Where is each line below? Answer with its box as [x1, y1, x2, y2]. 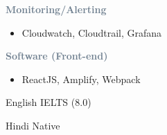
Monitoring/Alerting [6, 2, 107, 16]
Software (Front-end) [6, 48, 108, 63]
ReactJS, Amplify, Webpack [21, 71, 141, 86]
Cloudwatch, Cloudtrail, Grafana [21, 25, 162, 39]
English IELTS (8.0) [6, 95, 91, 109]
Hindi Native [6, 118, 60, 132]
